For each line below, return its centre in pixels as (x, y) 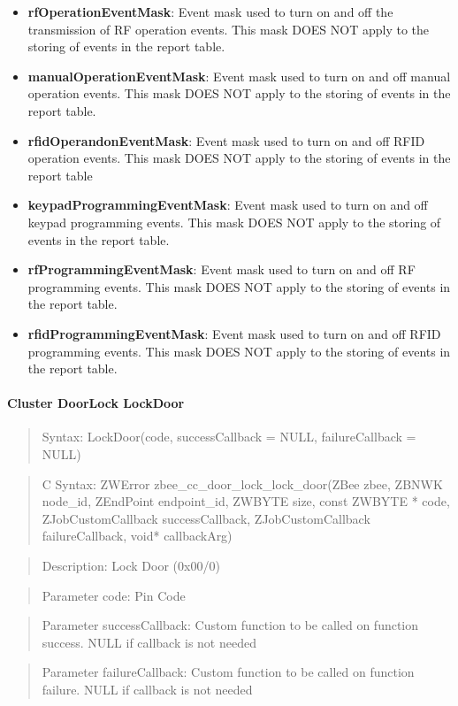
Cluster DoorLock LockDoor (96, 403)
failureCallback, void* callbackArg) (137, 536)
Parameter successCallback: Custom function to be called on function (230, 625)
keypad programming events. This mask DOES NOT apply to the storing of (234, 222)
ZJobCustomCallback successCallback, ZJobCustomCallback (206, 518)
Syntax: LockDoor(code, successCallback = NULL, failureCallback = (229, 437)
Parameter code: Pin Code (114, 595)
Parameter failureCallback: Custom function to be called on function (228, 672)
